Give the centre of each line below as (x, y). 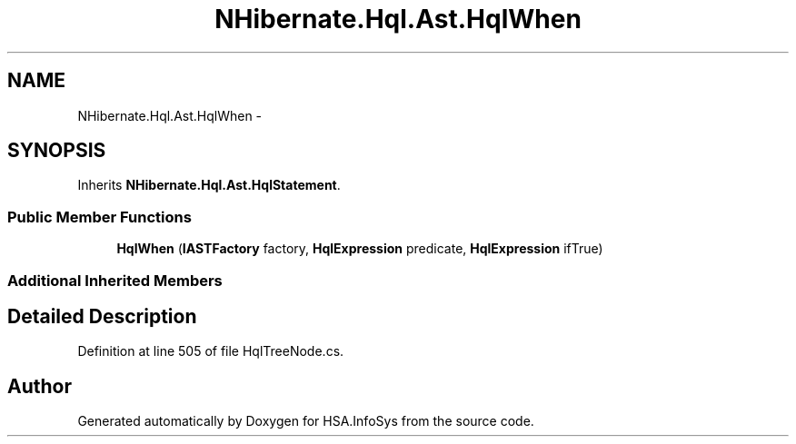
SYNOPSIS (57, 151)
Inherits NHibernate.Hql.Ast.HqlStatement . (209, 185)
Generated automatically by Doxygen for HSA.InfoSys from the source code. (306, 421)
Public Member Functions (99, 217)
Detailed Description (102, 316)
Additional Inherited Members (115, 280)
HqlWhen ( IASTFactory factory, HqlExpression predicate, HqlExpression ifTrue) (360, 249)
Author (40, 386)
